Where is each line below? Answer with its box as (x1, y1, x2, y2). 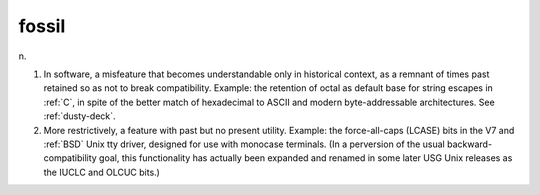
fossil (18, 15, 66, 37)
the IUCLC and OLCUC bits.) (43, 166, 160, 178)
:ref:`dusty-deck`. (43, 110, 116, 122)
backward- (446, 138, 493, 150)
